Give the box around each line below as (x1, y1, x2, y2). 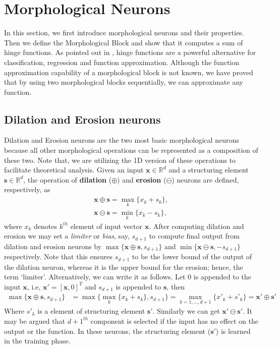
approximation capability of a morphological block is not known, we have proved (4, 67, 253, 77)
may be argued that (4, 315, 65, 326)
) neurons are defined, (172, 174, 239, 185)
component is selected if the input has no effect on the (90, 315, 259, 326)
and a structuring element (169, 164, 249, 175)
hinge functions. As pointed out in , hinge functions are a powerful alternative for (4, 47, 256, 57)
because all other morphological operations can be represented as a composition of (4, 145, 258, 155)
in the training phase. (4, 335, 71, 346)
